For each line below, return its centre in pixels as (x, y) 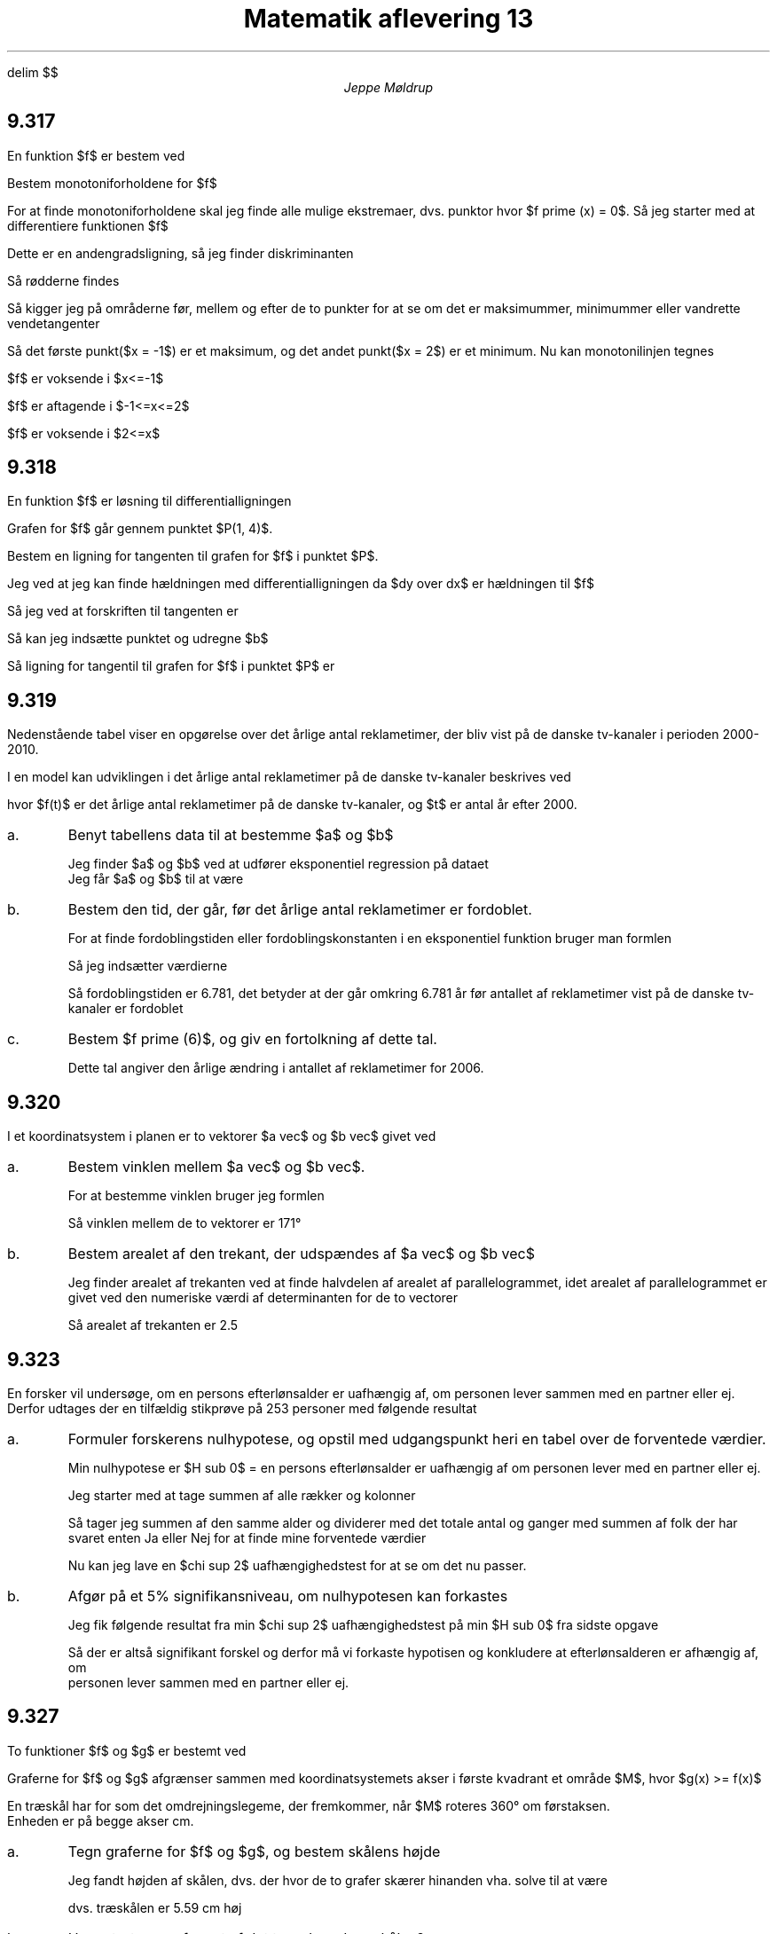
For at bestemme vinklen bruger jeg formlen (196, 1196)
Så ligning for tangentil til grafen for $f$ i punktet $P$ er (171, 666)
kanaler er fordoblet (126, 1009)
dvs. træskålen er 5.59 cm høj (155, 1907)
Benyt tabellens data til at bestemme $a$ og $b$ (231, 835)
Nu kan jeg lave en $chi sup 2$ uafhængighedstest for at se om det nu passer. (297, 1565)
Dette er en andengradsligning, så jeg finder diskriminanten (181, 253)
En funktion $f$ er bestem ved (96, 155)
